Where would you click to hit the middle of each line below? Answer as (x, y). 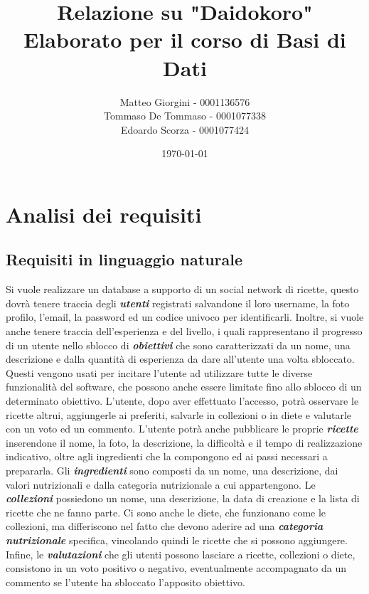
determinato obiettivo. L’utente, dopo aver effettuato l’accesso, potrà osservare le (182, 401)
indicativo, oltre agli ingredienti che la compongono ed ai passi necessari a (167, 456)
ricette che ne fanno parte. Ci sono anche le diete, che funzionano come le (166, 512)
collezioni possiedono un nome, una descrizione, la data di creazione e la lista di (183, 498)
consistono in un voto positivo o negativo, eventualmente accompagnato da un (176, 568)
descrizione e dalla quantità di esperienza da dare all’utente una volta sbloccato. (180, 359)
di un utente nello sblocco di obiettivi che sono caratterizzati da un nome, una (178, 345)
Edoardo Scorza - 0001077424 (185, 129)
